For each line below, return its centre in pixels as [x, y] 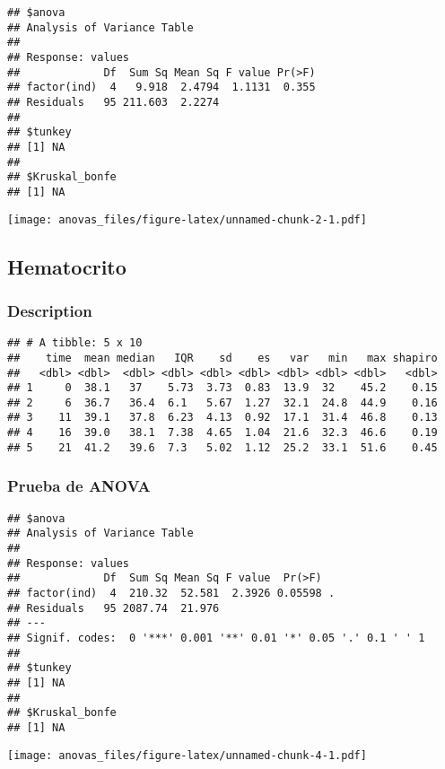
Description [50, 310]
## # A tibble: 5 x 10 [75, 343]
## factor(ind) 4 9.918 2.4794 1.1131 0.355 [161, 87]
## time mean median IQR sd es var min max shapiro [222, 358]
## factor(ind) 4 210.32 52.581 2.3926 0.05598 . [171, 593]
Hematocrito [67, 266]
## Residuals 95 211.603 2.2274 [113, 102]
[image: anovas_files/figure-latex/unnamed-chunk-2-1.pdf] [187, 219]
